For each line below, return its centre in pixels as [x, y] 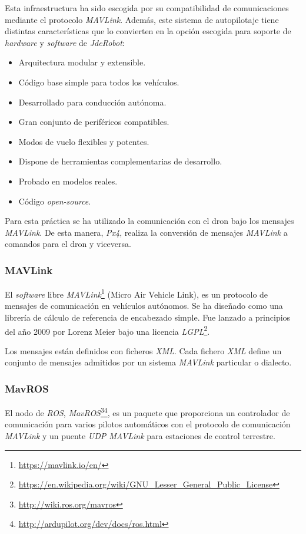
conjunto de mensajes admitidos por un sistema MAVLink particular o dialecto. [148, 362]
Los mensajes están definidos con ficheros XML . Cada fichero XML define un [143, 350]
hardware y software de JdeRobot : [65, 42]
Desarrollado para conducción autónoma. [92, 102]
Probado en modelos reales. [68, 181]
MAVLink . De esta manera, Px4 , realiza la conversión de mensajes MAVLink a [146, 232]
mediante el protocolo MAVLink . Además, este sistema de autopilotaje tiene [142, 19]
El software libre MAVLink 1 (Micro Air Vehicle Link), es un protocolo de [137, 293]
